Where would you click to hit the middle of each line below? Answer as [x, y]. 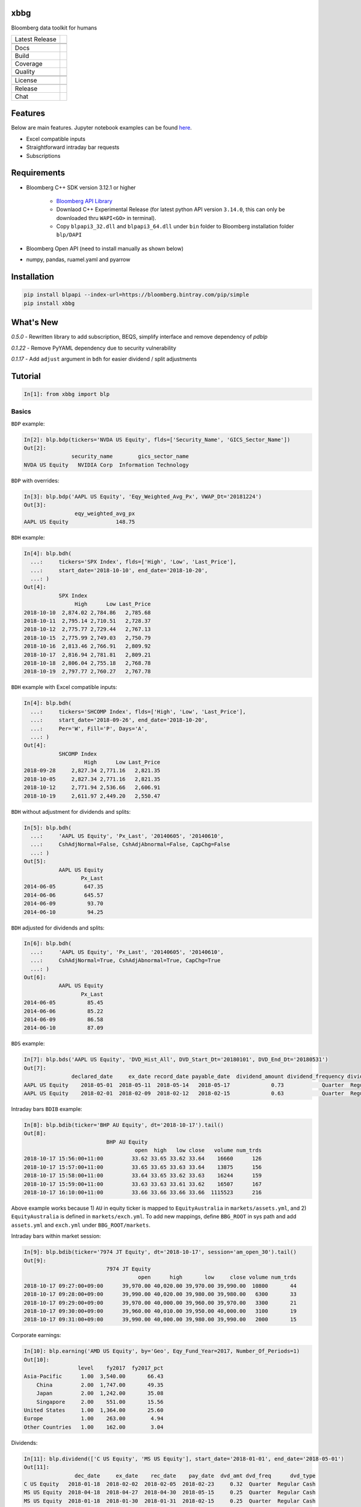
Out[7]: [35, 1068]
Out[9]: [35, 1260]
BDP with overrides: [35, 480]
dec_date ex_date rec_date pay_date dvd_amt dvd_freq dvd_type [195, 1476]
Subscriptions [43, 156]
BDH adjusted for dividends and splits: [58, 928]
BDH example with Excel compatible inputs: [64, 687]
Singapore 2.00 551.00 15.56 [100, 1402]
